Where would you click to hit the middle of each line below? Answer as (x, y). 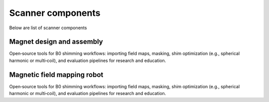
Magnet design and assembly (56, 42)
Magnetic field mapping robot (56, 75)
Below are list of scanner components (48, 28)
